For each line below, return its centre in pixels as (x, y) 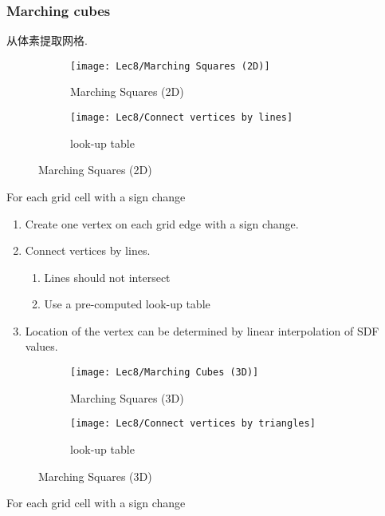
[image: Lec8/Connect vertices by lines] (182, 118)
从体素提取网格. (47, 40)
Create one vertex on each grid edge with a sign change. (162, 223)
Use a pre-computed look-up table (127, 304)
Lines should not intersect (107, 277)
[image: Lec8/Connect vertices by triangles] (193, 424)
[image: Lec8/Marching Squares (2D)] (170, 66)
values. (41, 346)
